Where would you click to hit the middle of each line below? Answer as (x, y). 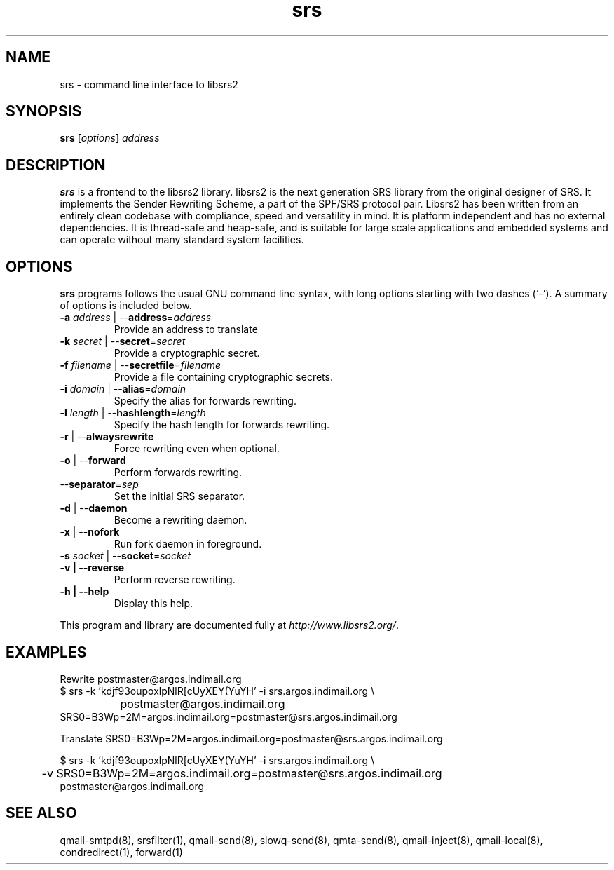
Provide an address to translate (186, 329)
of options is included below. (126, 306)
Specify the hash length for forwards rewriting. (222, 425)
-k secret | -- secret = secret (123, 341)
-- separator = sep (99, 484)
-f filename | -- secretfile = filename (141, 365)
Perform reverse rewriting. (175, 580)
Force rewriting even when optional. (197, 449)
